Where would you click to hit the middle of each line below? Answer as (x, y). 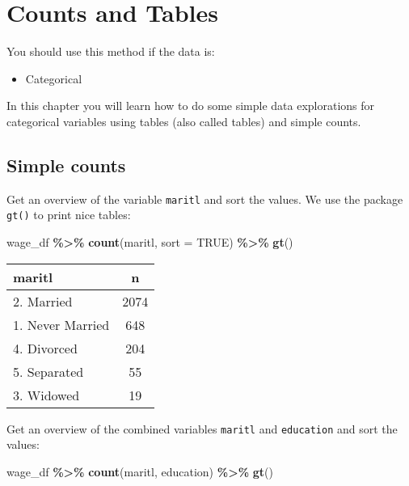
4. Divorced (45, 348)
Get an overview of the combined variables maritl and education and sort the (202, 428)
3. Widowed (46, 395)
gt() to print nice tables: (69, 215)
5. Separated (48, 371)
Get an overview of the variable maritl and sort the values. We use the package (205, 199)
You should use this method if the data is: (111, 51)
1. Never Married (61, 324)
